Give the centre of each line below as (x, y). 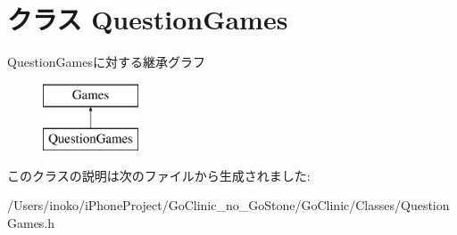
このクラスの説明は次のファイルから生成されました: (159, 175)
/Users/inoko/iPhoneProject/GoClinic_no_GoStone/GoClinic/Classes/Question (228, 205)
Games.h (31, 223)
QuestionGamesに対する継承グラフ (106, 62)
